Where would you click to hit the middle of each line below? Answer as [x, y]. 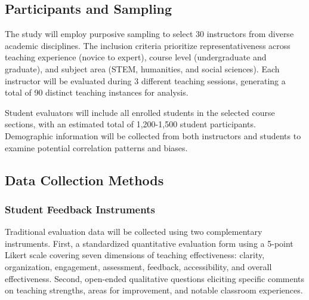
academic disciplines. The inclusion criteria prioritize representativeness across [148, 45]
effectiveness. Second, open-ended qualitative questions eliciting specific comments [155, 278]
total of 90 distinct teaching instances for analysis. [97, 92]
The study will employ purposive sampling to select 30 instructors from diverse [149, 34]
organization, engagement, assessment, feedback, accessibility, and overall [138, 266]
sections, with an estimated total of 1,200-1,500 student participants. [130, 124]
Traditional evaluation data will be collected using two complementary [134, 232]
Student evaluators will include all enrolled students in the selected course [140, 112]
